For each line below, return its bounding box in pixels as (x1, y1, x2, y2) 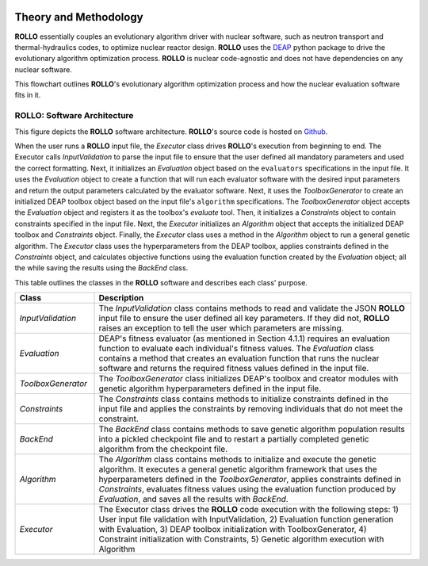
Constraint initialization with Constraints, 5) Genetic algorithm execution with (98, 533, 384, 545)
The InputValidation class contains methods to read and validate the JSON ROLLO (98, 303, 406, 314)
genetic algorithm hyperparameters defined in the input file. (98, 383, 322, 394)
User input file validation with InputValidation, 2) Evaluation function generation (98, 514, 394, 525)
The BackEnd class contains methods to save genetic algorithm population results (98, 424, 406, 435)
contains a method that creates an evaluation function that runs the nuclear (98, 353, 380, 364)
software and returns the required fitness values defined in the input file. (98, 363, 369, 374)
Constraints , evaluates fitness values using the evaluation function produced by (98, 484, 396, 495)
